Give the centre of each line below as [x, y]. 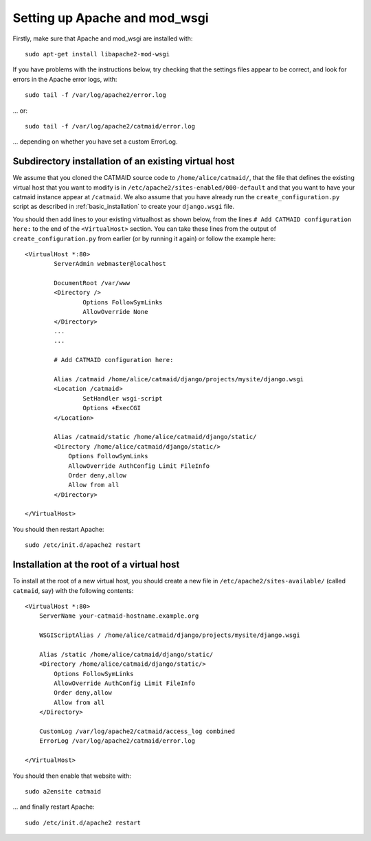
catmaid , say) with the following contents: [73, 590]
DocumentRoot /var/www [92, 283]
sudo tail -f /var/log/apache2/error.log [95, 95]
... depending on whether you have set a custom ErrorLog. [95, 142]
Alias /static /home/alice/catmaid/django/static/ [126, 654]
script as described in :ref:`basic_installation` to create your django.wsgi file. [124, 207]
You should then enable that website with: [72, 776]
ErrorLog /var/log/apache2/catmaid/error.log [117, 741]
